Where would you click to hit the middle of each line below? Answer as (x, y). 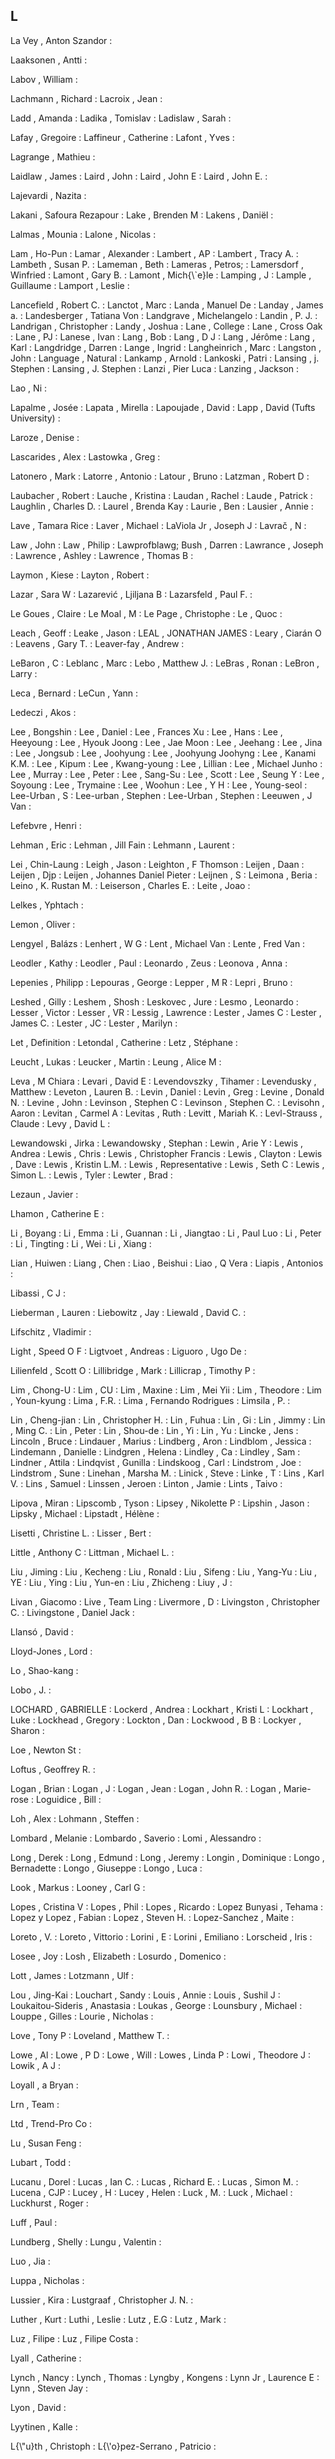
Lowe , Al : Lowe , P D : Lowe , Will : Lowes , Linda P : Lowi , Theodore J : (160, 2055)
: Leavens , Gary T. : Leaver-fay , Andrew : (97, 643)
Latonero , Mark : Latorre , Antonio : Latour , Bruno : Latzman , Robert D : (160, 476)
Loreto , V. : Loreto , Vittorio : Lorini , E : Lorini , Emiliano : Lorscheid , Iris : (161, 1936)
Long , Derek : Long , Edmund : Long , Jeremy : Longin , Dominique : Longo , (167, 1857)
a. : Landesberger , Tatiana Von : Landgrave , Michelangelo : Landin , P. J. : (164, 315)
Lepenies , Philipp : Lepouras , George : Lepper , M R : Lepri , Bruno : (151, 982)
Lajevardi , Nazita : (48, 195)
